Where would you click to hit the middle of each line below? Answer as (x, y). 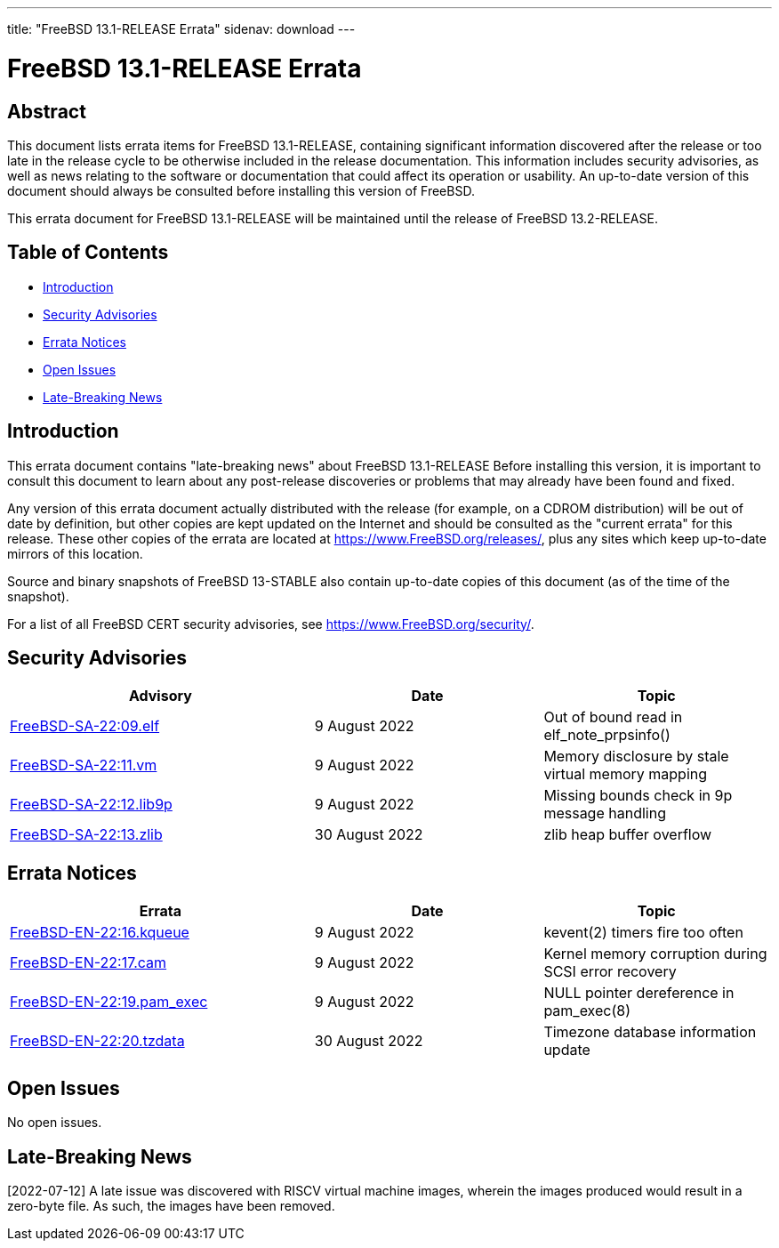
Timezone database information (650, 1032)
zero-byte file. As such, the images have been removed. (171, 1205)
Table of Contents (88, 253)
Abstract (47, 111)
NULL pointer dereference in (639, 993)
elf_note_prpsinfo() (607, 735)
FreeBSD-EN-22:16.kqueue (100, 933)
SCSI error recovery (610, 972)
